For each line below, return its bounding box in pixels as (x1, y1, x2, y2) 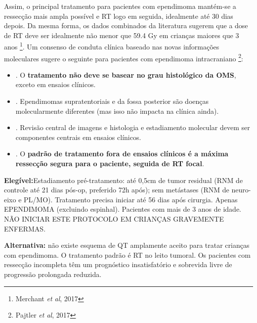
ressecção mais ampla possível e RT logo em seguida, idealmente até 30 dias (4, 10, 233, 21)
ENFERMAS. (4, 223, 46, 233)
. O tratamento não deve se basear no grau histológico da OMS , (15, 69, 236, 80)
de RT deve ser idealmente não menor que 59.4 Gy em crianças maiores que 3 (4, 30, 239, 40)
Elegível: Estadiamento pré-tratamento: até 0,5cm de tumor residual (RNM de (4, 175, 243, 185)
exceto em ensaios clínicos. (15, 79, 96, 90)
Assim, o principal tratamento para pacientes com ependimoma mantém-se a (4, 1, 236, 11)
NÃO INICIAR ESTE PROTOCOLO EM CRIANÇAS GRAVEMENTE (4, 214, 224, 224)
